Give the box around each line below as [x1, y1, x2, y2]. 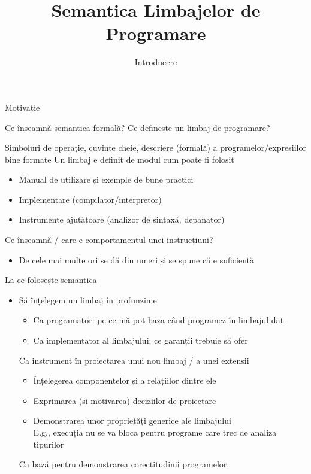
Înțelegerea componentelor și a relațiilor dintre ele [33, 374, 216, 387]
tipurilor [33, 437, 64, 450]
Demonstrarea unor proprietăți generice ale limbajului [33, 414, 231, 427]
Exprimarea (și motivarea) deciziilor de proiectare [33, 394, 216, 406]
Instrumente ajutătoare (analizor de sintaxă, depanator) [19, 213, 225, 226]
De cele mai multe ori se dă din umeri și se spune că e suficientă [19, 253, 254, 266]
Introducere [134, 56, 177, 68]
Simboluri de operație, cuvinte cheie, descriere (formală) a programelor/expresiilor [5, 141, 307, 154]
